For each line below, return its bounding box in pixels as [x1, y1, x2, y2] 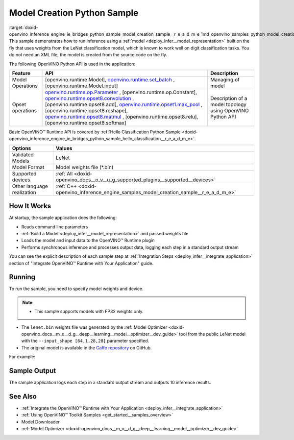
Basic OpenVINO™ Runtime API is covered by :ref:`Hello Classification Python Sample [9, 129, 181, 135]
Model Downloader [21, 419, 60, 425]
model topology [210, 101, 247, 108]
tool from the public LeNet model [179, 331, 246, 337]
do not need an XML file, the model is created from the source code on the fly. [9, 52, 168, 58]
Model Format [12, 164, 45, 171]
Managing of [210, 76, 240, 83]
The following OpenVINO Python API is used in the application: [9, 61, 136, 67]
